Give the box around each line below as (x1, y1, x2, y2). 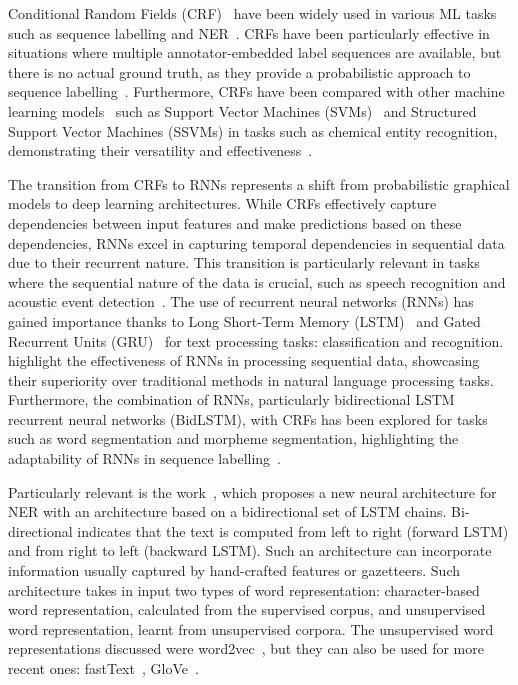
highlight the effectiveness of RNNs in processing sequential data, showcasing (8, 350, 480, 371)
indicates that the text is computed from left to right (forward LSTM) (77, 520, 509, 541)
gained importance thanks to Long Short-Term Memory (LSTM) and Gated (8, 310, 481, 331)
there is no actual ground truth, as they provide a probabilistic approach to (8, 61, 471, 82)
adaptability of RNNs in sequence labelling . (8, 448, 281, 469)
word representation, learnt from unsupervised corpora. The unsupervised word (8, 618, 494, 639)
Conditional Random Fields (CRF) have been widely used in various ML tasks (8, 3, 497, 23)
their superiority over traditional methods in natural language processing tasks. (8, 369, 494, 390)
